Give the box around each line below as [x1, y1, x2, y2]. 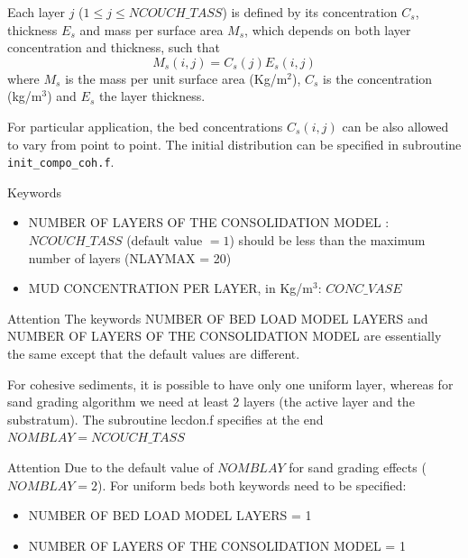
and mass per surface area [79, 20, 224, 39]
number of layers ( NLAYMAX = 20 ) [28, 248, 232, 267]
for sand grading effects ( [289, 457, 427, 476]
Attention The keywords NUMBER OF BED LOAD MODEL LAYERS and [7, 308, 428, 327]
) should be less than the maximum [229, 231, 426, 249]
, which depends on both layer [244, 20, 411, 39]
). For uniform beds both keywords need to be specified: [97, 475, 407, 494]
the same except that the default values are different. [7, 343, 300, 362]
